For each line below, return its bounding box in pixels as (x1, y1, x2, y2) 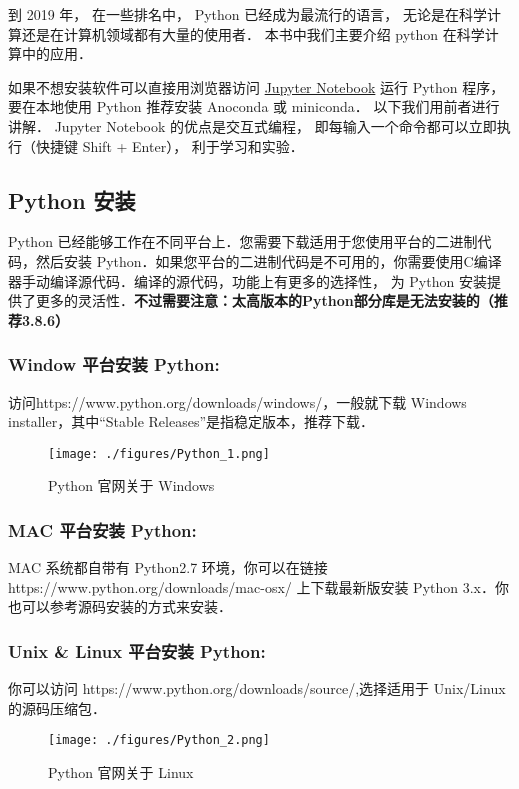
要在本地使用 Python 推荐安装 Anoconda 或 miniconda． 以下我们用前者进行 (8, 96, 500, 117)
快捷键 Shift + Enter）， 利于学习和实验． (35, 135, 304, 156)
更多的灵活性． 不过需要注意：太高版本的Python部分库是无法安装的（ (35, 290, 494, 311)
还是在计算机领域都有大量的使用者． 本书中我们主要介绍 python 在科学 (21, 23, 485, 44)
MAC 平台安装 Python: (8, 517, 197, 542)
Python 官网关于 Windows (48, 475, 215, 496)
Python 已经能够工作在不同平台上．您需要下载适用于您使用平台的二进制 (8, 231, 478, 252)
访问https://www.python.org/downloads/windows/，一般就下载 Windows (8, 391, 467, 412)
